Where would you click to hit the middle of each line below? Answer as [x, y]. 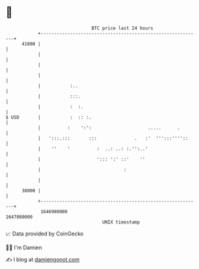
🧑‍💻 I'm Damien [24, 247]
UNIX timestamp [121, 222]
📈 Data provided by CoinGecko [45, 234]
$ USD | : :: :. [49, 117]
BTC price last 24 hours [122, 28]
